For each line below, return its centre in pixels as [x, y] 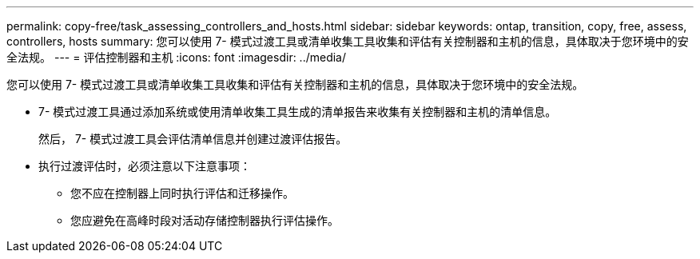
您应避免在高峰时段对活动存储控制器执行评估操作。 [205, 220]
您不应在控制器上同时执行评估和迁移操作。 [182, 193]
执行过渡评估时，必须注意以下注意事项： [145, 166]
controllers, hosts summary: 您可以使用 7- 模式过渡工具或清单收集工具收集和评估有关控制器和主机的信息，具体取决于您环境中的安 [348, 41]
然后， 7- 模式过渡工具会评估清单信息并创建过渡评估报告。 [193, 139]
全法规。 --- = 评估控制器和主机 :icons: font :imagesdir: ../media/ [177, 57]
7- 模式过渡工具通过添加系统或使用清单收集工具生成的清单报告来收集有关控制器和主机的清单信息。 [298, 112]
